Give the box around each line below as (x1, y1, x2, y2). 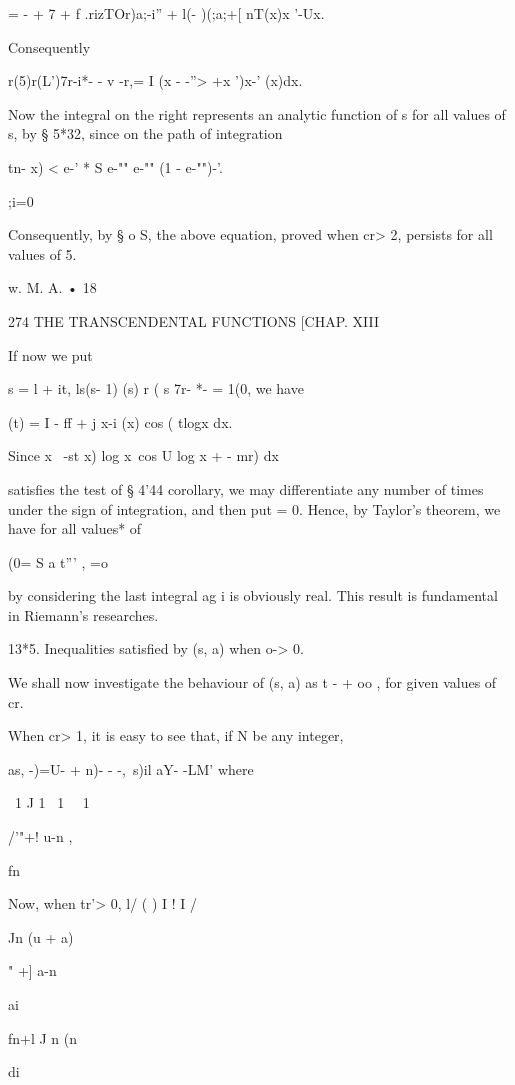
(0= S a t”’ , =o (8, 551, 108, 572)
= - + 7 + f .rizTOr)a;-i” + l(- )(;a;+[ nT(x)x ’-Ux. (8, 3, 325, 23)
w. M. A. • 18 (8, 277, 97, 298)
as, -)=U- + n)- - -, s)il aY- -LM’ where (8, 758, 254, 779)
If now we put (8, 344, 93, 365)
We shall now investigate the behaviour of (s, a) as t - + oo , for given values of (8, 672, 497, 693)
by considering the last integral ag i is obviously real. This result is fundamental (8, 585, 498, 606)
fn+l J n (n (8, 1027, 78, 1048)
